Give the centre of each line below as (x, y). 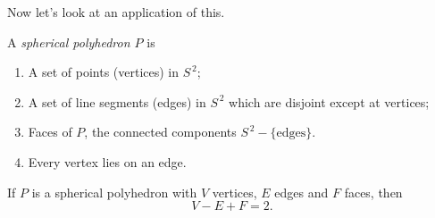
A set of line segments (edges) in (117, 101)
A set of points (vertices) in (104, 72)
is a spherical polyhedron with (114, 192)
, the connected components (160, 132)
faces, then (373, 192)
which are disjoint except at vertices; (329, 101)
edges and (301, 192)
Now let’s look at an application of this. (116, 12)
